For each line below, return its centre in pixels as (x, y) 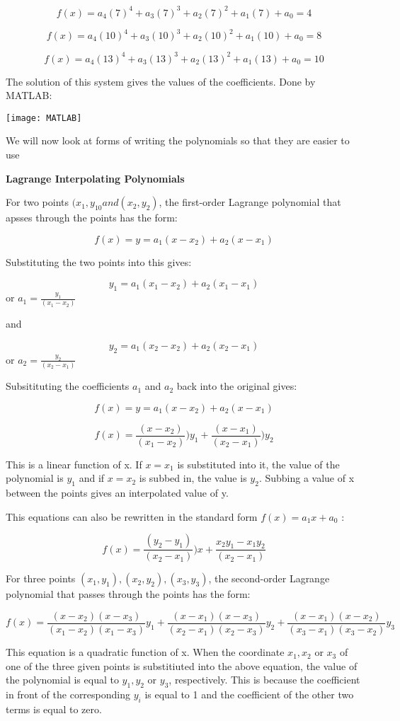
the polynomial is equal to (62, 680)
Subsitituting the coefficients (68, 386)
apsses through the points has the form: (92, 218)
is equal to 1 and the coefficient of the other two (249, 694)
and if (92, 478)
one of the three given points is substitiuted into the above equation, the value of (182, 665)
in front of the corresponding (68, 694)
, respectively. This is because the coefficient (264, 680)
